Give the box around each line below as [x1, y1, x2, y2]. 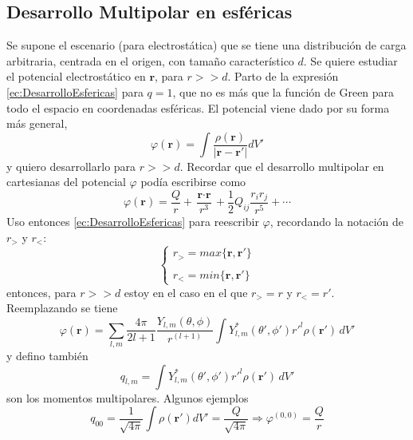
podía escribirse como [140, 173, 246, 190]
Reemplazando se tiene [6, 299, 118, 316]
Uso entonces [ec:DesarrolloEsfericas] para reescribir [6, 212, 259, 229]
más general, [6, 115, 68, 132]
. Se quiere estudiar [303, 52, 398, 69]
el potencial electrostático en [6, 68, 146, 85]
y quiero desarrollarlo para [6, 157, 136, 174]
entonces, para [6, 283, 77, 300]
